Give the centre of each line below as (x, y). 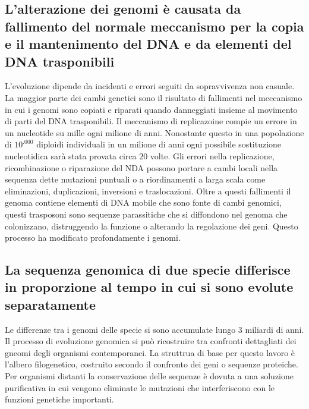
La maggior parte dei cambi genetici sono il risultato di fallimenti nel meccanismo (154, 97)
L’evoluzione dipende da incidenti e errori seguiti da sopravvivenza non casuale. (150, 86)
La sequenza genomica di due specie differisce (148, 270)
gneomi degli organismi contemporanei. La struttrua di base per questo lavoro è (150, 352)
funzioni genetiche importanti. (59, 399)
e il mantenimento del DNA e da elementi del (148, 44)
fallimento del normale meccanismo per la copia (154, 26)
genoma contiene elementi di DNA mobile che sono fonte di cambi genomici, (143, 202)
